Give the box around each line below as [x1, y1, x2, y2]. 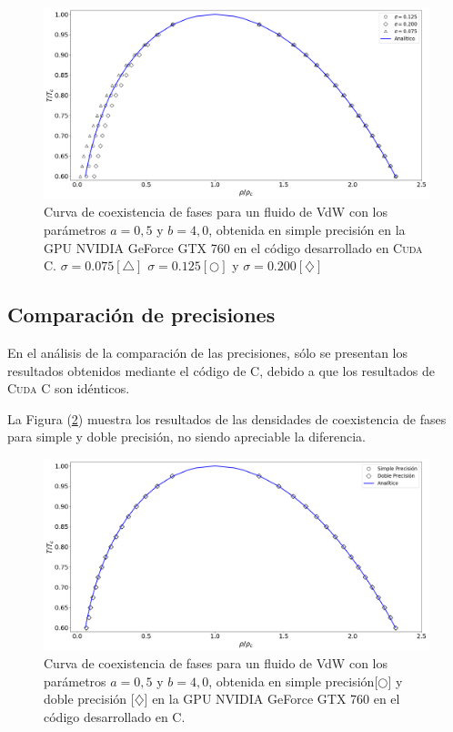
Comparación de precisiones [7, 300, 276, 329]
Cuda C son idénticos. [7, 379, 130, 398]
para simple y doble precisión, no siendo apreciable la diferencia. [7, 427, 366, 446]
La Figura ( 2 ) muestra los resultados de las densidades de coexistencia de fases [7, 409, 447, 428]
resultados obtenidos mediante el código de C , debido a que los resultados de [7, 361, 435, 380]
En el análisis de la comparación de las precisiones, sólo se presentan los [7, 342, 408, 361]
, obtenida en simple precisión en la [208, 219, 406, 239]
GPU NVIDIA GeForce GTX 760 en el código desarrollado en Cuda [44, 238, 423, 257]
